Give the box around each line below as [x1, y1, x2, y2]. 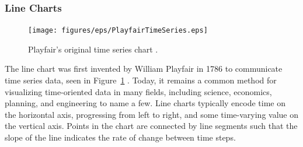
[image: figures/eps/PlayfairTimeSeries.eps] [28, 26, 208, 35]
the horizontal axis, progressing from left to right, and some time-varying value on [5, 108, 298, 120]
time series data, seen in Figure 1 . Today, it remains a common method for [5, 74, 277, 86]
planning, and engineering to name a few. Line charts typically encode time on [5, 97, 286, 109]
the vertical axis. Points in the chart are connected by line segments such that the [5, 120, 298, 132]
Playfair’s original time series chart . [28, 43, 158, 55]
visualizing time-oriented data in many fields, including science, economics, [5, 85, 272, 97]
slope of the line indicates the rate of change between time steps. [5, 131, 236, 143]
